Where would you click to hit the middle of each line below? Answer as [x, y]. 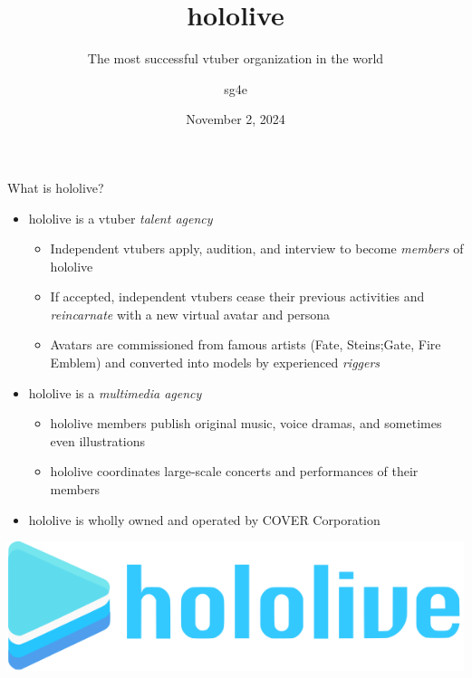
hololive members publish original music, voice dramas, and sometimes [246, 423]
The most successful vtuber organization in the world [236, 58]
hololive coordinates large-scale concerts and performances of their [234, 471]
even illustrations [98, 440]
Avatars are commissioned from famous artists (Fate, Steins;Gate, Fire [246, 344]
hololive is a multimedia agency [115, 392]
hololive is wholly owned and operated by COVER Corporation [204, 519]
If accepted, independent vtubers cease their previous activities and [237, 296]
